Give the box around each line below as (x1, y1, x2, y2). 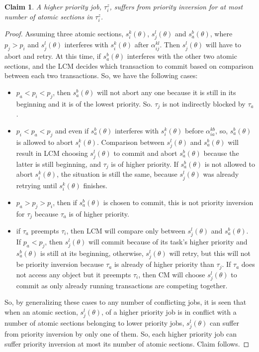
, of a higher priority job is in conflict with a (101, 306, 237, 317)
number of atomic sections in (4, 11, 93, 22)
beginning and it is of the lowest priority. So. (16, 98, 153, 109)
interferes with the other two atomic (127, 51, 237, 61)
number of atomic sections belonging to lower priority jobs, (4, 318, 184, 328)
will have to (205, 39, 241, 50)
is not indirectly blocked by (162, 98, 246, 109)
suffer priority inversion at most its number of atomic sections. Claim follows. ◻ (4, 338, 250, 349)
